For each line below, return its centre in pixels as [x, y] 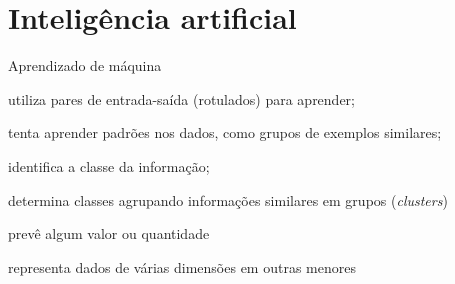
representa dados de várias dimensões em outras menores [182, 266]
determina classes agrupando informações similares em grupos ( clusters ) [228, 199]
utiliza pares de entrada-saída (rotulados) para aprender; [182, 98]
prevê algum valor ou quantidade [109, 233]
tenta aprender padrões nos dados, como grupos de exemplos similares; [225, 132]
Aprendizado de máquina [85, 65]
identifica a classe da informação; [109, 165]
